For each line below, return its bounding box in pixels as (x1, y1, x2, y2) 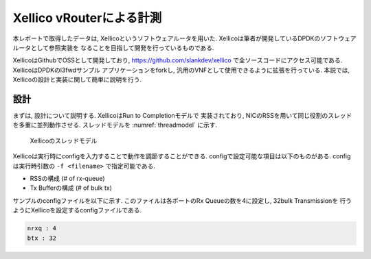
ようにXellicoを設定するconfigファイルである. (12, 206, 142, 214)
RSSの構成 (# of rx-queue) (30, 174, 106, 182)
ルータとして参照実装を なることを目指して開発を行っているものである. (12, 43, 214, 51)
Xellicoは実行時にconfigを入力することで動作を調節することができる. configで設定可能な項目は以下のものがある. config (12, 152, 351, 160)
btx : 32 (27, 234, 57, 242)
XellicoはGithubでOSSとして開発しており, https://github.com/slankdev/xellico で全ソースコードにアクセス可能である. (12, 56, 343, 64)
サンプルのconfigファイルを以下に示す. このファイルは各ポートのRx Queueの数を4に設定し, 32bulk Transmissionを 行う (12, 196, 352, 205)
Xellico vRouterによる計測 (12, 10, 162, 25)
